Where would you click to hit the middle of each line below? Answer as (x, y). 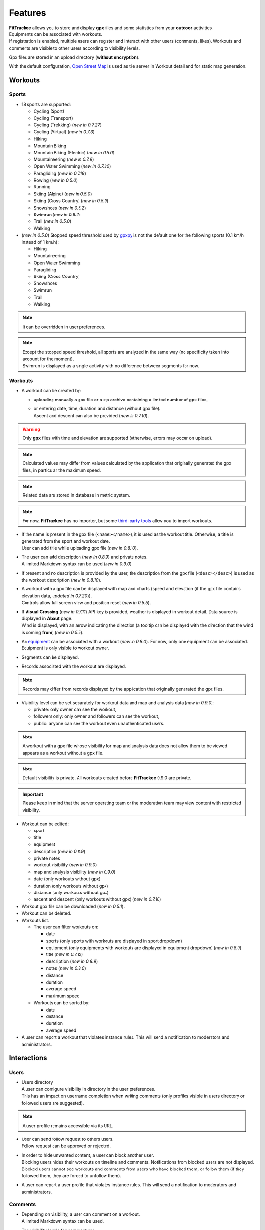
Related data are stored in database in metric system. (76, 495)
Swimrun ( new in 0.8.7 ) (57, 215)
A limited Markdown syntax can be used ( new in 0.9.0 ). (77, 564)
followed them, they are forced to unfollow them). (71, 1176)
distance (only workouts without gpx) (71, 892)
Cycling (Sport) (49, 111)
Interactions (28, 1058)
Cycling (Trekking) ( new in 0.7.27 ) (67, 125)
